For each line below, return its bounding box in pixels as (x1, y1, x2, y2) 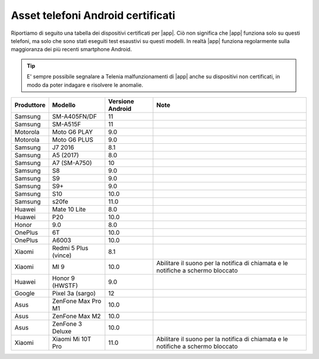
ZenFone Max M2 (52, 312, 101, 320)
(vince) (52, 251, 72, 259)
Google (14, 289, 35, 297)
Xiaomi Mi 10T (52, 335, 92, 343)
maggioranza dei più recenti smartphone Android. (11, 46, 132, 53)
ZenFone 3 (52, 320, 82, 328)
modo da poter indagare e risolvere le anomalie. (27, 81, 144, 88)
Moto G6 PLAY (52, 127, 93, 136)
